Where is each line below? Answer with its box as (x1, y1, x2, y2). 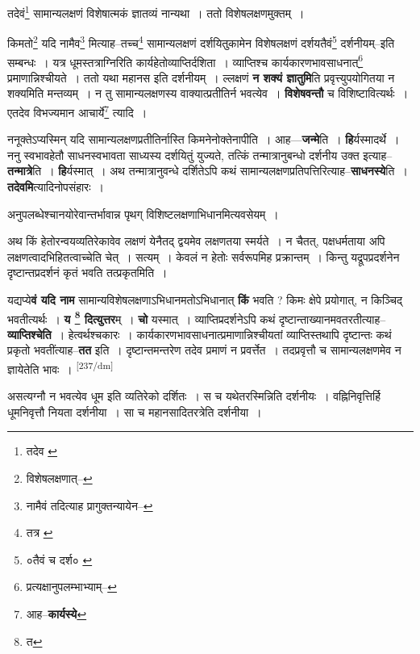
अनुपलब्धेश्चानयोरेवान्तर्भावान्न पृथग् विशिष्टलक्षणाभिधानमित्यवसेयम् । (7, 205, 279, 222)
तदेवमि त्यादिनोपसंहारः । (7, 178, 104, 195)
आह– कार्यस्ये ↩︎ (26, 605, 87, 622)
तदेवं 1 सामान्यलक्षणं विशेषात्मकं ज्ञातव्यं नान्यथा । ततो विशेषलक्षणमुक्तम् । (7, 2, 305, 21)
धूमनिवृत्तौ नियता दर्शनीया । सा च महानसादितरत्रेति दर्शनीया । (7, 403, 262, 420)
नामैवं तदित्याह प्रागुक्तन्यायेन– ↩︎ (26, 497, 153, 514)
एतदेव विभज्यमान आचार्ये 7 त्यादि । (7, 101, 148, 120)
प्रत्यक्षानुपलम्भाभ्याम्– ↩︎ (26, 578, 117, 595)
